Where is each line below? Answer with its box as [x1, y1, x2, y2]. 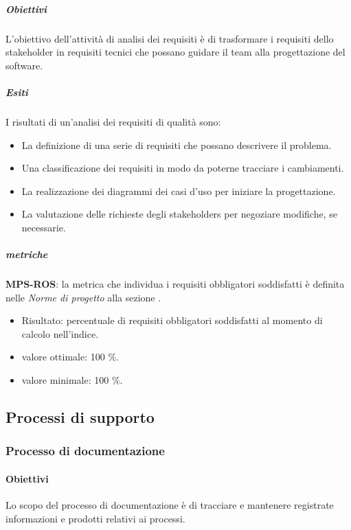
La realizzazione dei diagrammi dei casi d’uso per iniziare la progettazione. [21, 183, 336, 198]
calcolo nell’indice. [21, 326, 99, 341]
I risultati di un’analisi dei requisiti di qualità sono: [5, 114, 221, 128]
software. [5, 58, 43, 72]
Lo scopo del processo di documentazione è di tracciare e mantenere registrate [5, 498, 334, 512]
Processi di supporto [5, 406, 155, 427]
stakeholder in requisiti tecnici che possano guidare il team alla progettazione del [5, 45, 346, 59]
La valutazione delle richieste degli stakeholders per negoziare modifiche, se [21, 207, 337, 221]
